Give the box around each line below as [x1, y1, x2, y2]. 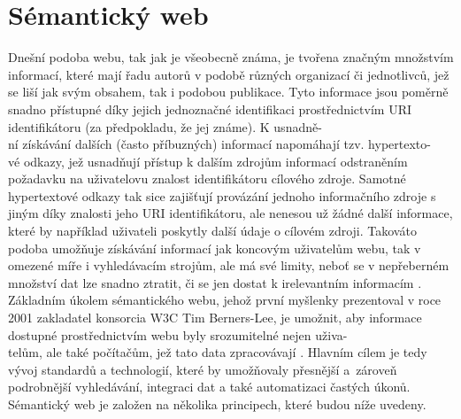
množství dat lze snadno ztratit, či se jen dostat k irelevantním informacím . [8, 273, 422, 291]
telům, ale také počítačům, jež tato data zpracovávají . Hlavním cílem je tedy [8, 343, 427, 361]
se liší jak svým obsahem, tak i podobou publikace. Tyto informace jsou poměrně [8, 82, 449, 101]
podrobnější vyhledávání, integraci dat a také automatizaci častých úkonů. [8, 377, 411, 396]
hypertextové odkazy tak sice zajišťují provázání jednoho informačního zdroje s [8, 186, 436, 205]
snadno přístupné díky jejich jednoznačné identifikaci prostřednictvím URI [8, 99, 411, 118]
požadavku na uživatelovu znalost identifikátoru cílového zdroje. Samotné [8, 169, 406, 188]
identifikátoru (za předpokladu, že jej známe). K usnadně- [8, 117, 322, 136]
